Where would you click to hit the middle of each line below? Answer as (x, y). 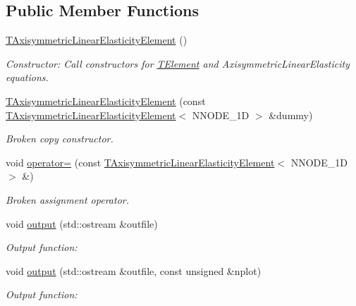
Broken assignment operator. (67, 199)
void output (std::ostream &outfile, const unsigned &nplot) (134, 270)
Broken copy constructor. (60, 139)
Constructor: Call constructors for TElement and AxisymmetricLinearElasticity (178, 63)
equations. (27, 77)
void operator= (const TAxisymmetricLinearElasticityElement (140, 162)
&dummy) (291, 115)
